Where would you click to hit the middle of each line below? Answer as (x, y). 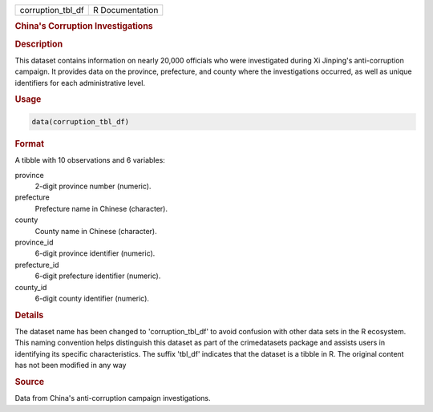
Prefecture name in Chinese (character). (101, 208)
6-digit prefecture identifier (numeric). (98, 276)
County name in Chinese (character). (96, 231)
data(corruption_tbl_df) (81, 121)
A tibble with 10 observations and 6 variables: (90, 160)
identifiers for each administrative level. (80, 83)
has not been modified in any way (71, 366)
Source (30, 382)
